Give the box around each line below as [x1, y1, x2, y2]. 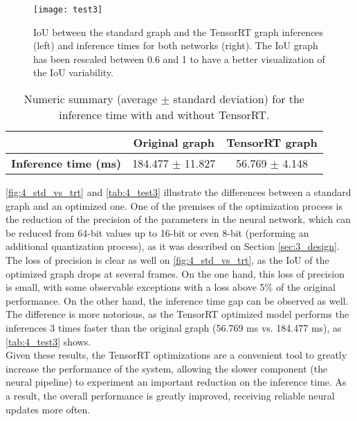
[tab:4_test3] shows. [6, 334, 91, 348]
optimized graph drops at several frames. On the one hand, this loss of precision [6, 266, 345, 280]
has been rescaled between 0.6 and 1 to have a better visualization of [33, 51, 325, 66]
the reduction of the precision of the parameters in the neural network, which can [6, 212, 351, 226]
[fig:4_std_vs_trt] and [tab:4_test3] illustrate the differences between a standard [6, 185, 351, 199]
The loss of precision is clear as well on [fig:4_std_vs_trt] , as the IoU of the [6, 253, 329, 267]
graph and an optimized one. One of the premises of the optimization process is [6, 198, 342, 213]
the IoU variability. [33, 65, 113, 80]
